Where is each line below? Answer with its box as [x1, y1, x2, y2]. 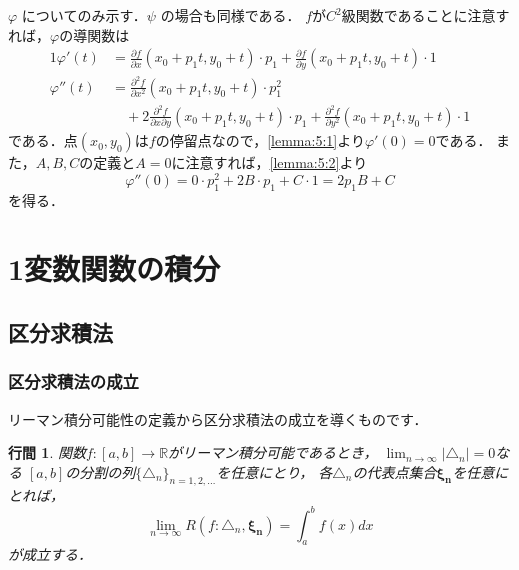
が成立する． [8, 544, 92, 565]
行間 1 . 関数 [8, 442, 86, 463]
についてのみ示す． [21, 5, 147, 25]
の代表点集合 [352, 461, 437, 482]
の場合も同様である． [160, 5, 301, 25]
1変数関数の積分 [8, 248, 221, 289]
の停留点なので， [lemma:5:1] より [155, 130, 365, 151]
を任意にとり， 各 [216, 461, 333, 482]
